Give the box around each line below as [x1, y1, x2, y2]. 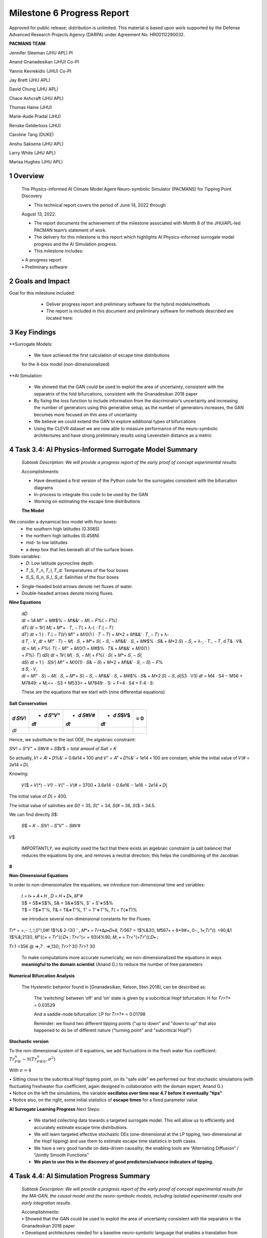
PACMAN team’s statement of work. [34, 227, 107, 233]
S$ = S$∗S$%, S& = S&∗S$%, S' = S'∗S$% [21, 900, 113, 906]
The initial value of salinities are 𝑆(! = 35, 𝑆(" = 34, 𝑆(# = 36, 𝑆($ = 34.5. [9, 802, 156, 808]
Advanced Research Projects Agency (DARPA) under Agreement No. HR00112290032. [9, 31, 185, 37]
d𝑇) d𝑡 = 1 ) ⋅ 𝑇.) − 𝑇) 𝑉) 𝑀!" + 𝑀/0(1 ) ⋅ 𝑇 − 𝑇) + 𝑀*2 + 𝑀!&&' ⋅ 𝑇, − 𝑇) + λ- [21, 631, 169, 637]
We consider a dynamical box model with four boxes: [9, 519, 117, 525]
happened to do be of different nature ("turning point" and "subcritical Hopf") [34, 1028, 192, 1033]
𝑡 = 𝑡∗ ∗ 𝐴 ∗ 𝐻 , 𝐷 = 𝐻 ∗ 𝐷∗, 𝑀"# [21, 893, 83, 899]
